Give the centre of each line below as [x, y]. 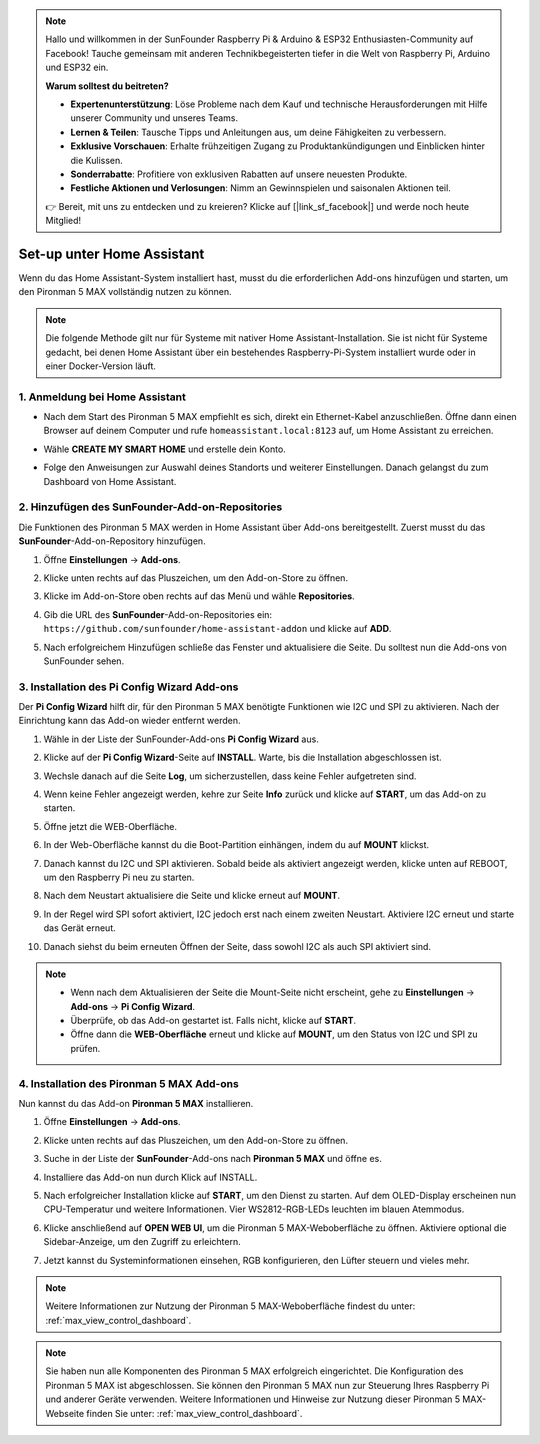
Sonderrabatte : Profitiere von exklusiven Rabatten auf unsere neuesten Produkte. [239, 174]
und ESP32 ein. [77, 67]
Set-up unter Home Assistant [111, 253]
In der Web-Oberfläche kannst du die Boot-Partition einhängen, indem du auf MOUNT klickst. [236, 845]
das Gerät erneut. [79, 928]
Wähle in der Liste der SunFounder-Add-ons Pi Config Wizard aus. [181, 739]
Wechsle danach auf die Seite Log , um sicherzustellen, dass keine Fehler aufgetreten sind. [230, 776]
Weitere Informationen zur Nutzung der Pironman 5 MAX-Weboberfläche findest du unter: [230, 1306]
